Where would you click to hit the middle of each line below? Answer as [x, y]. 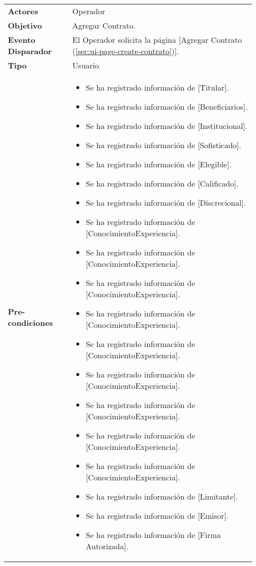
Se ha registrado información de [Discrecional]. [166, 203]
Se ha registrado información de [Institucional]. [167, 126]
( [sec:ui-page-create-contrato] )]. [126, 51]
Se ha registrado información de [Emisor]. [157, 516]
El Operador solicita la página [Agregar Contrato [157, 40]
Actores [23, 11]
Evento [22, 40]
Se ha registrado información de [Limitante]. [162, 496]
